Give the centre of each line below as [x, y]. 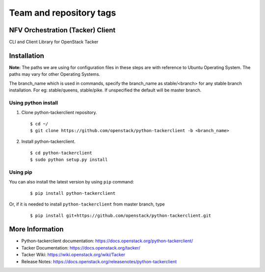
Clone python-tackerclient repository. [59, 113]
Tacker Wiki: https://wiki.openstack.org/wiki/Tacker [73, 255]
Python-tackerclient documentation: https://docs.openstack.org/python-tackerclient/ [107, 241]
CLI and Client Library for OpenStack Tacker [54, 42]
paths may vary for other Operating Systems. [55, 74]
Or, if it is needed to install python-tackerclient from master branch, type [87, 204]
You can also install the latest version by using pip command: [72, 182]
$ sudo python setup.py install [69, 160]
